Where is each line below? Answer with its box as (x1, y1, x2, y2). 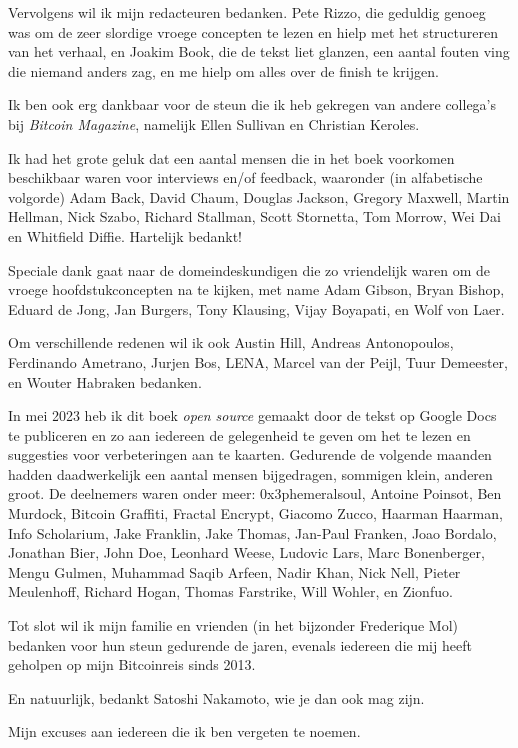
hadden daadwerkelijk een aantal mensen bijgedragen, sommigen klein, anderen (8, 463, 493, 484)
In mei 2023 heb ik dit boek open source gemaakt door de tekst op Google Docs (8, 405, 497, 426)
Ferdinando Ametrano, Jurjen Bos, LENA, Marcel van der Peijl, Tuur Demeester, (8, 351, 508, 372)
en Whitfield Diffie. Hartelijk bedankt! (8, 225, 242, 246)
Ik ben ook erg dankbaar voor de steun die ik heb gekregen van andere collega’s (8, 94, 497, 115)
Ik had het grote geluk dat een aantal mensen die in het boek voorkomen (8, 147, 455, 168)
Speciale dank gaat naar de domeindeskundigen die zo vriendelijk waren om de (8, 259, 491, 280)
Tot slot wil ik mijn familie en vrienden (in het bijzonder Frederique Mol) (8, 615, 459, 636)
